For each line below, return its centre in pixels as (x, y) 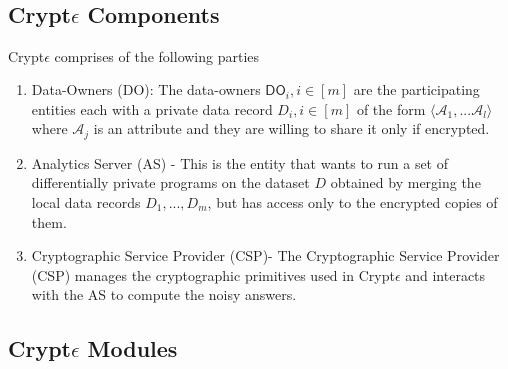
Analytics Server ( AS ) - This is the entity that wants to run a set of (240, 162)
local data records (86, 202)
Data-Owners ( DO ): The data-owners (146, 89)
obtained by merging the (405, 182)
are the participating (416, 89)
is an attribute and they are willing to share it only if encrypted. (291, 128)
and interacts (445, 274)
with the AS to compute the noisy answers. (164, 294)
